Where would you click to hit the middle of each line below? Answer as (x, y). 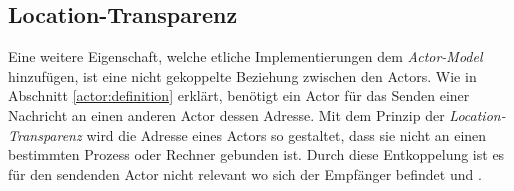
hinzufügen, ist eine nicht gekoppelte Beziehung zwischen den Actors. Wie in (242, 75)
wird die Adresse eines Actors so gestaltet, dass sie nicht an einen (286, 134)
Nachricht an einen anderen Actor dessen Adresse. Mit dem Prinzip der (226, 114)
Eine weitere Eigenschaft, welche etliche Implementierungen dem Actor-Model (245, 56)
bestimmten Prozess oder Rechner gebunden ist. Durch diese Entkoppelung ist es (256, 154)
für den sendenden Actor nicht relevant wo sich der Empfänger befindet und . (245, 173)
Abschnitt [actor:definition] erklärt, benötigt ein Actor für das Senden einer (239, 95)
